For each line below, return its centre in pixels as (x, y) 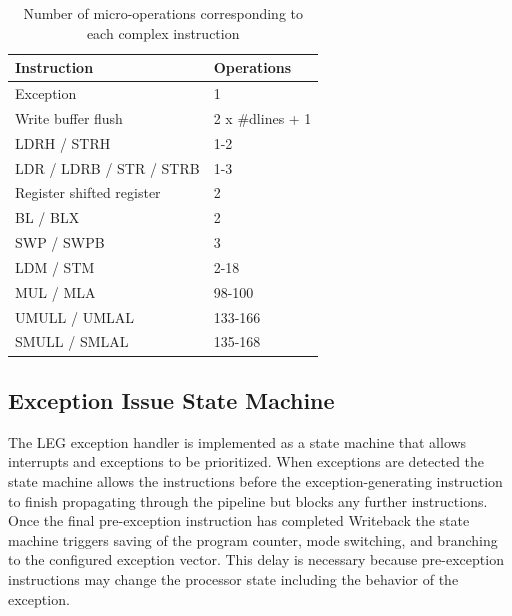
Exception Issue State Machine (171, 399)
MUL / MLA (55, 291)
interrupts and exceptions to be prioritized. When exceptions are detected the (246, 461)
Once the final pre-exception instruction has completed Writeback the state (239, 520)
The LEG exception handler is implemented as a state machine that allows (237, 441)
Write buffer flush (69, 117)
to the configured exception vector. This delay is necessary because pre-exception (256, 559)
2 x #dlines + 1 (262, 117)
